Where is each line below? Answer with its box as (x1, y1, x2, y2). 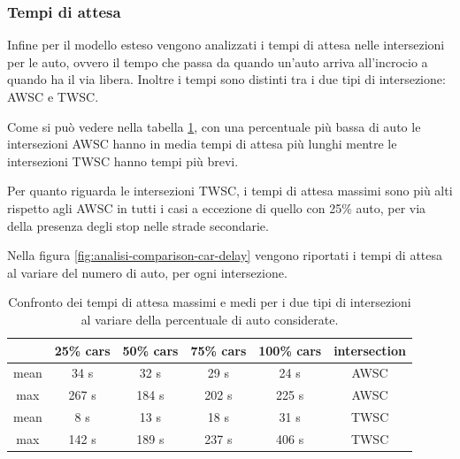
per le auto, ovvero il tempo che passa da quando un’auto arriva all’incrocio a (7, 52, 428, 71)
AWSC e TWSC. (7, 88, 99, 105)
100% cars (258, 340, 322, 359)
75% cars (190, 340, 247, 359)
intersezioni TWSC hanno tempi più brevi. (7, 151, 239, 170)
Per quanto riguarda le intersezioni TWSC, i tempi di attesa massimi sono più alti (7, 181, 453, 200)
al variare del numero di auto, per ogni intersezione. (7, 263, 287, 281)
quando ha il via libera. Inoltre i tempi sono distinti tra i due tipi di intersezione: (7, 70, 446, 88)
